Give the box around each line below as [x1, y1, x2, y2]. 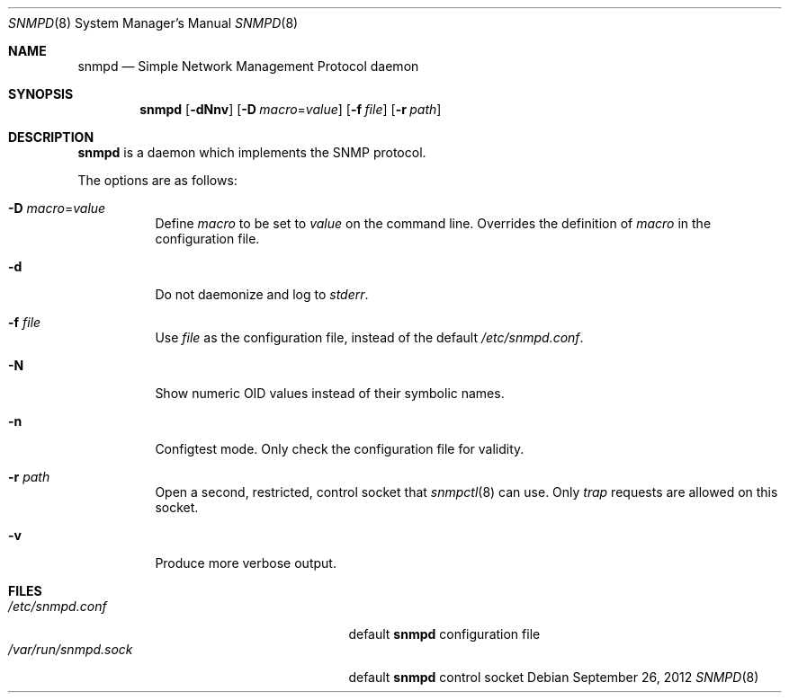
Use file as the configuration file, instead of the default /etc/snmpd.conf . [155, 330, 584, 345]
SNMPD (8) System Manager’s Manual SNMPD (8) [8, 15, 299, 31]
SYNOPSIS [8, 86, 74, 102]
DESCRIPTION [8, 129, 94, 145]
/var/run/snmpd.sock [8, 642, 133, 657]
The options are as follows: [77, 173, 238, 188]
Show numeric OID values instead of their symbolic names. [155, 385, 505, 401]
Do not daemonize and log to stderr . [155, 287, 369, 302]
